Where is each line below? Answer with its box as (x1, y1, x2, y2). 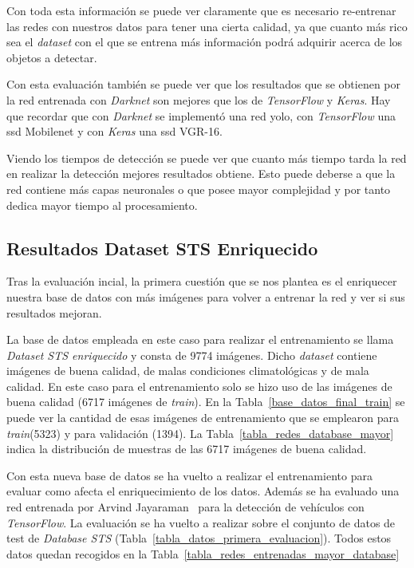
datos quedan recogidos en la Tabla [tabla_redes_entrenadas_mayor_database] (6, 545, 400, 562)
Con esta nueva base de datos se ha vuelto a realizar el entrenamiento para (6, 467, 373, 483)
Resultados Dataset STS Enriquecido (6, 235, 318, 260)
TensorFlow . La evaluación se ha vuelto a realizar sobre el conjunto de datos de (6, 514, 396, 531)
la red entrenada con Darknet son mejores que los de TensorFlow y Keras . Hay (6, 91, 391, 108)
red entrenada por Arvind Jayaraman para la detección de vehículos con (6, 499, 365, 515)
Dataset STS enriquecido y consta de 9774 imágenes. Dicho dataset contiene (6, 346, 377, 363)
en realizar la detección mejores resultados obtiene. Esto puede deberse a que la (6, 165, 396, 182)
